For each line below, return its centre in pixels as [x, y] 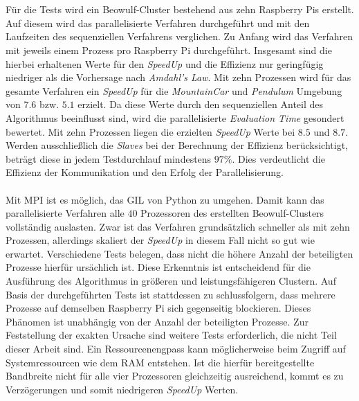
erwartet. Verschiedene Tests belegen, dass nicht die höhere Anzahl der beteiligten [179, 253]
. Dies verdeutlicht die [278, 158]
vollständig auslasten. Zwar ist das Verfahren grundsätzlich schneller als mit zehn [178, 226]
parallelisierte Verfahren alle [65, 213]
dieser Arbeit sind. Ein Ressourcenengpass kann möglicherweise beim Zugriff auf [176, 349]
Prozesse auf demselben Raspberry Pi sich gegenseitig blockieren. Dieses [158, 308]
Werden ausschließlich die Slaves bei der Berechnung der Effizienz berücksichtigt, [177, 145]
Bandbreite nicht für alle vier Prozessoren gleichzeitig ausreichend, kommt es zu [175, 376]
